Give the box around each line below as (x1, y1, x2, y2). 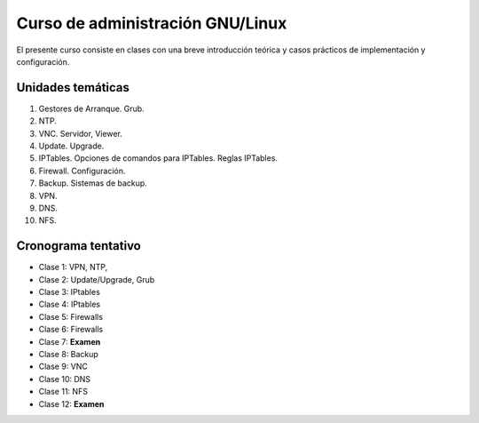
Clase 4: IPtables (38, 299, 101, 310)
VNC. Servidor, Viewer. (38, 128, 123, 139)
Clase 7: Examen (38, 336, 101, 347)
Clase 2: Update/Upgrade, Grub (38, 274, 155, 284)
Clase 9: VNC (38, 361, 89, 372)
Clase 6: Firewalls (38, 324, 104, 335)
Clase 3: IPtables (38, 287, 101, 298)
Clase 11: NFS (38, 387, 89, 397)
